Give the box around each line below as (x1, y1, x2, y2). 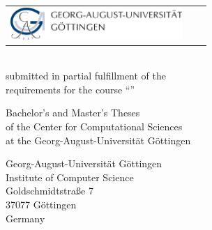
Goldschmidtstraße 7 (6, 183, 93, 198)
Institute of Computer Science (6, 169, 134, 184)
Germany (6, 210, 45, 225)
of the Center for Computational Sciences (6, 119, 183, 134)
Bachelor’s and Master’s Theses (6, 105, 140, 120)
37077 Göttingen (6, 197, 77, 212)
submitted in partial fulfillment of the (6, 68, 166, 83)
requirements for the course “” (6, 82, 135, 96)
